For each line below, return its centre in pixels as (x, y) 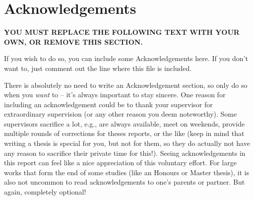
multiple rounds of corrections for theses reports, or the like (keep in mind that (124, 133)
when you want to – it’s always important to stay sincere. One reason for (115, 95)
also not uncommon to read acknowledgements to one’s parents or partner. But (125, 182)
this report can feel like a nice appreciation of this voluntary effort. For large (120, 163)
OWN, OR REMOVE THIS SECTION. (73, 41)
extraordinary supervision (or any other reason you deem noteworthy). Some (121, 114)
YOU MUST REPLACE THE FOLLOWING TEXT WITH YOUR (122, 32)
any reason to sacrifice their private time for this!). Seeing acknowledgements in (125, 153)
